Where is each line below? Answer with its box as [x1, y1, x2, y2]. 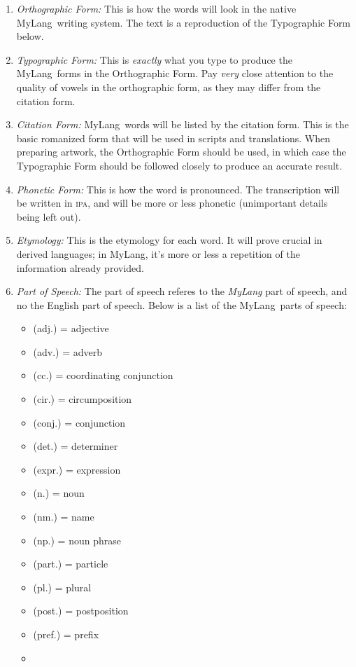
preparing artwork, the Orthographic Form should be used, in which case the [16, 144, 346, 159]
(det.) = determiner [33, 439, 118, 453]
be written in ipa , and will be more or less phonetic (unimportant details [16, 195, 328, 210]
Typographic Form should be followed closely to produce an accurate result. [16, 158, 343, 172]
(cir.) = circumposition [33, 392, 132, 406]
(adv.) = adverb [33, 344, 103, 359]
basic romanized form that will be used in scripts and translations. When [16, 130, 331, 145]
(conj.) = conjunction [33, 415, 126, 429]
